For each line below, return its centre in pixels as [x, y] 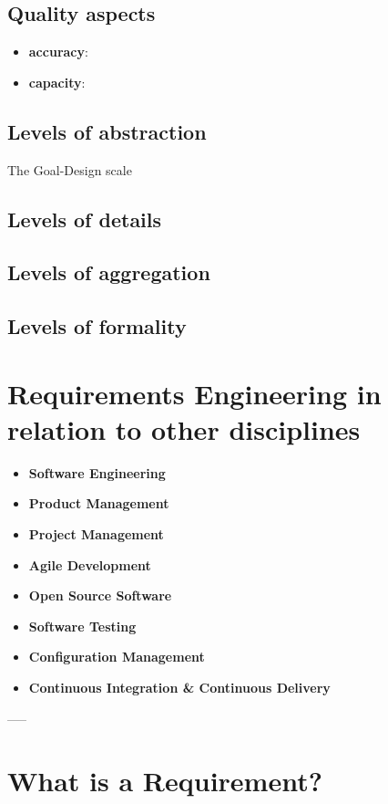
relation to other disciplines [184, 428]
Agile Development [90, 564]
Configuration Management [117, 657]
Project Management [96, 534]
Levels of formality [97, 326]
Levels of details [85, 219]
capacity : [57, 82]
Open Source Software [100, 595]
